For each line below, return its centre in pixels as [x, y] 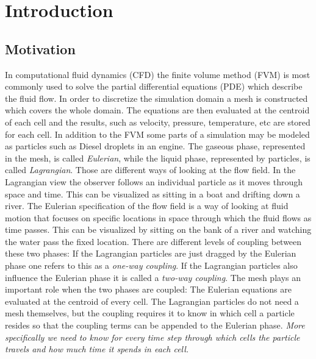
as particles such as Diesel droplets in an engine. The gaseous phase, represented [155, 146]
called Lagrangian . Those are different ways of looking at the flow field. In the [150, 170]
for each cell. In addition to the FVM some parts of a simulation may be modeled [157, 134]
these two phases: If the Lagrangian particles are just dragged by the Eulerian [151, 253]
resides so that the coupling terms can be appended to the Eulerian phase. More [155, 325]
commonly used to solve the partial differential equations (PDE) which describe [154, 86]
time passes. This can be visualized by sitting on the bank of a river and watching [158, 229]
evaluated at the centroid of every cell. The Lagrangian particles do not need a [152, 301]
